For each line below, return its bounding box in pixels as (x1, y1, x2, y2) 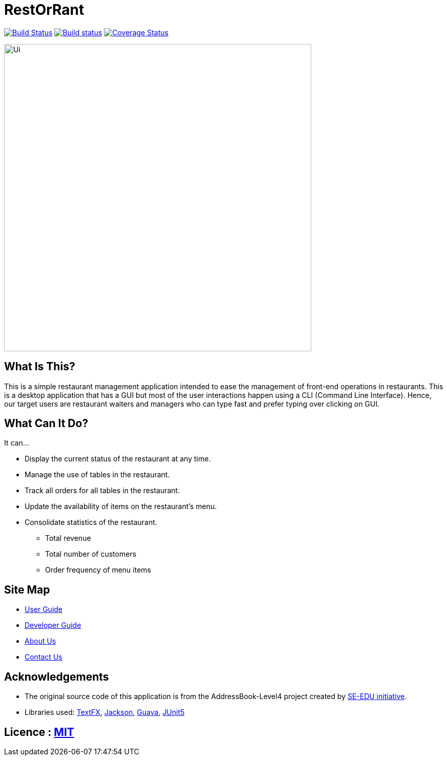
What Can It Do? (4, 417, 89, 430)
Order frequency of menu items (45, 565, 151, 575)
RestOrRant (4, 1, 84, 18)
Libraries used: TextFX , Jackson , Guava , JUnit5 (25, 708, 185, 717)
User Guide (25, 605, 63, 614)
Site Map (4, 583, 50, 596)
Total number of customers (45, 550, 137, 559)
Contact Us (25, 652, 62, 662)
